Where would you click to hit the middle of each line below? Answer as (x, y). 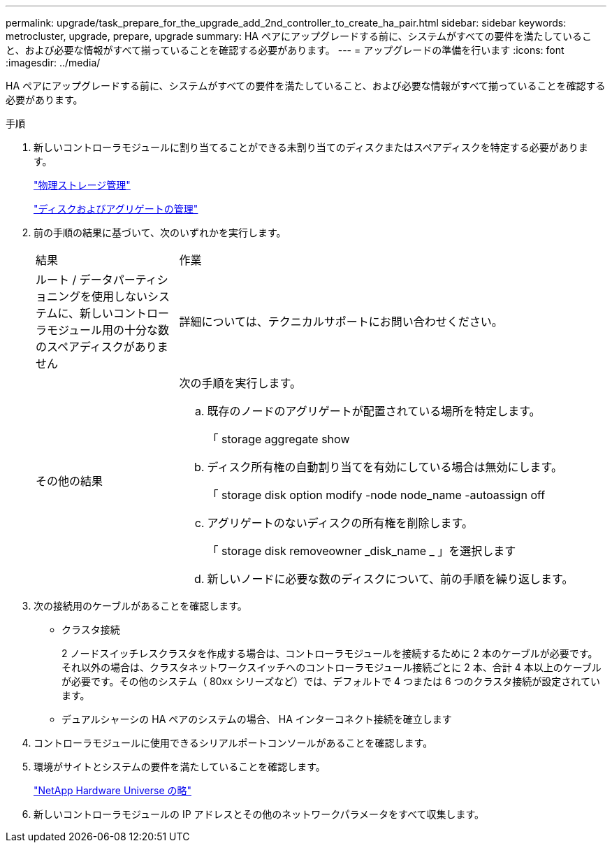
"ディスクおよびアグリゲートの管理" (116, 209)
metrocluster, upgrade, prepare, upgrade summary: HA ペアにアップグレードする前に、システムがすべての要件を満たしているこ (299, 36)
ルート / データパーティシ (102, 280)
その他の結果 (70, 481)
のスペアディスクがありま (102, 347)
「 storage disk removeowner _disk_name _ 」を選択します (362, 551)
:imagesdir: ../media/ (53, 63)
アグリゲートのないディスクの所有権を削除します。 (340, 523)
